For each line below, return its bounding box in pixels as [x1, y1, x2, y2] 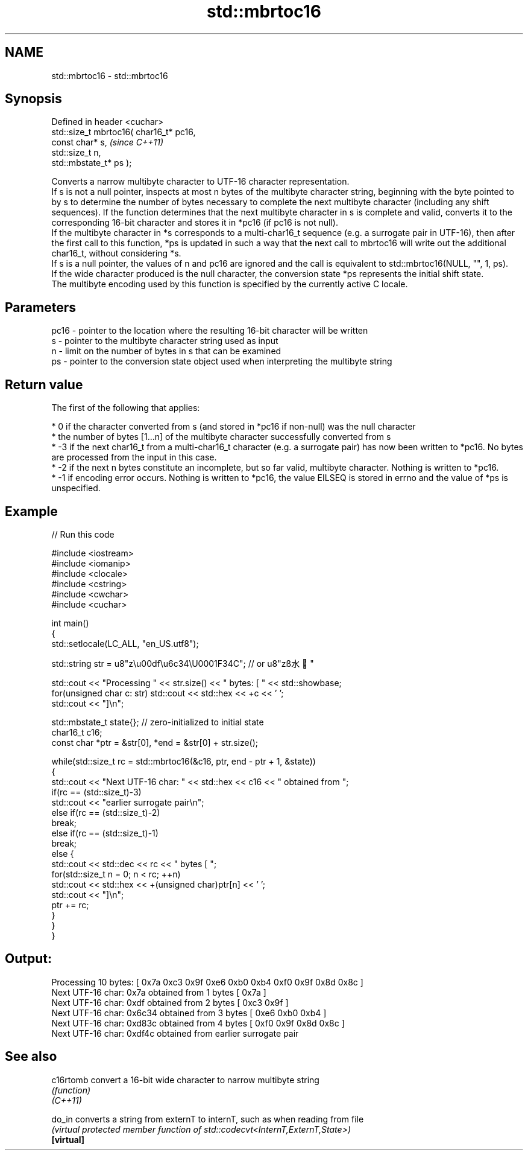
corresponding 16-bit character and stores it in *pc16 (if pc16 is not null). [51, 217, 338, 228]
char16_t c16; [51, 727, 102, 737]
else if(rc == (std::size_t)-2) [51, 807, 160, 818]
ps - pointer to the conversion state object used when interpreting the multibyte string [51, 356, 392, 367]
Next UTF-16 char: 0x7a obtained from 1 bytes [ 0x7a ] [51, 987, 266, 997]
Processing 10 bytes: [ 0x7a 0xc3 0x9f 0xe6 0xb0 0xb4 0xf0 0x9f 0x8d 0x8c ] [51, 976, 363, 987]
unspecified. [51, 483, 101, 494]
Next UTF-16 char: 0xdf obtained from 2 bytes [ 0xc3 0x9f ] [51, 997, 289, 1008]
